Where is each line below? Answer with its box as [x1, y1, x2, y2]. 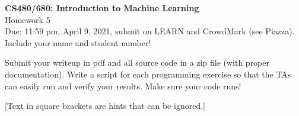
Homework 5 [5, 13, 50, 25]
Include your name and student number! [5, 36, 151, 49]
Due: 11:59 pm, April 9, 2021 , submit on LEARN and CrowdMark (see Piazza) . [5, 25, 295, 37]
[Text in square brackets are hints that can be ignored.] [5, 99, 205, 112]
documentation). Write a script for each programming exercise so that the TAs [5, 67, 291, 80]
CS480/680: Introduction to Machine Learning [5, 2, 199, 14]
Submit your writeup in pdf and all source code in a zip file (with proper [5, 56, 269, 69]
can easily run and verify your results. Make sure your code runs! [5, 79, 241, 92]
